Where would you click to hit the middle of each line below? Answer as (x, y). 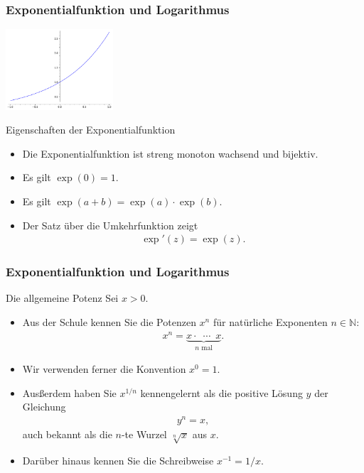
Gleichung (44, 407)
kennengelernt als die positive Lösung (221, 392)
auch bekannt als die (67, 434)
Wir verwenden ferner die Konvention (104, 369)
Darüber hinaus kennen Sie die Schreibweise (118, 460)
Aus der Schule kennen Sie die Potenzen (109, 322)
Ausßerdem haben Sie (69, 392)
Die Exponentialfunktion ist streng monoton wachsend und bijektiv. (170, 153)
